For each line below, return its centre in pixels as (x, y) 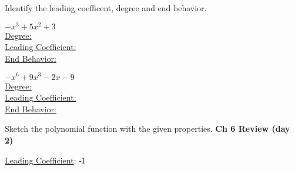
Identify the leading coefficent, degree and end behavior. (106, 8)
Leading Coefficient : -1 (45, 160)
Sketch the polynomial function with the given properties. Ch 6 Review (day (147, 129)
